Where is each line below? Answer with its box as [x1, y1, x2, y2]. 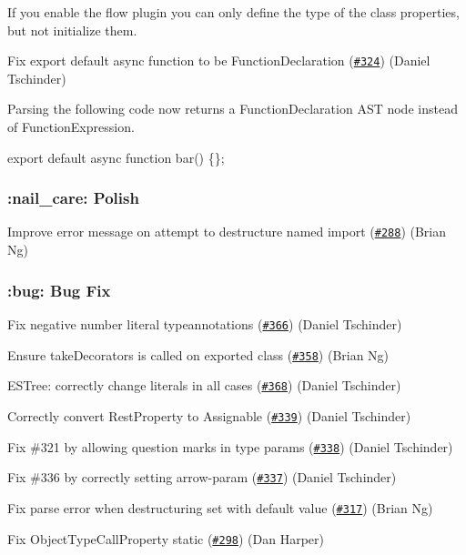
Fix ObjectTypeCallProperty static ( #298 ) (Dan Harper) [7, 529, 324, 548]
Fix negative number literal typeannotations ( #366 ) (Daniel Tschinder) [7, 314, 402, 333]
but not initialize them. [7, 20, 137, 39]
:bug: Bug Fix [7, 278, 111, 301]
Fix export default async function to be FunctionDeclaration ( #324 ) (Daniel [7, 51, 431, 70]
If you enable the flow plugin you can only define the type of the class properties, [7, 3, 460, 21]
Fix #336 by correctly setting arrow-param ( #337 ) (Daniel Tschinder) [7, 468, 397, 487]
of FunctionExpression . [7, 117, 135, 136]
